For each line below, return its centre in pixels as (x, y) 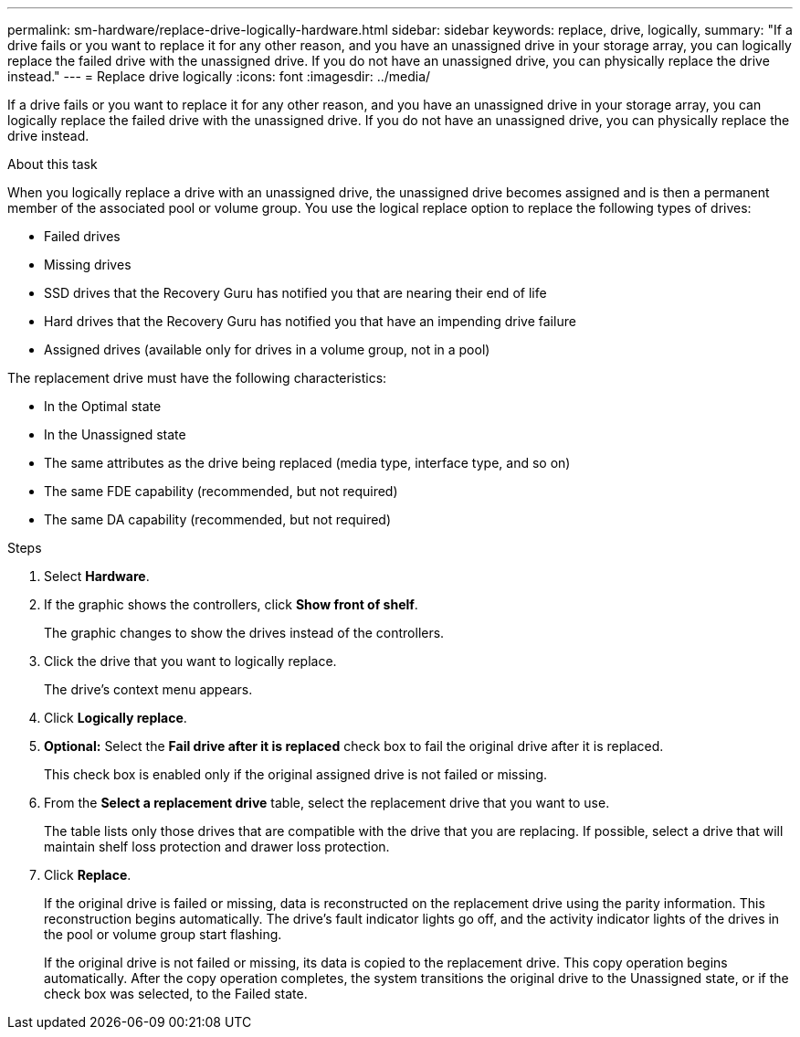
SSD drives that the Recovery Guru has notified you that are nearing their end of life (295, 293)
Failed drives (82, 236)
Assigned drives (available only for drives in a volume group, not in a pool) (267, 349)
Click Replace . (88, 875)
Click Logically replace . (116, 718)
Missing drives (88, 265)
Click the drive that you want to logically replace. (190, 661)
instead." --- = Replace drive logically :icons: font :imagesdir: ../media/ (219, 76)
